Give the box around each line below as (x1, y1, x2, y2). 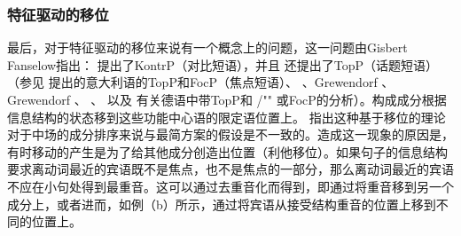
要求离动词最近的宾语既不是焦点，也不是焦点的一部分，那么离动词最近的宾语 (7, 160, 454, 178)
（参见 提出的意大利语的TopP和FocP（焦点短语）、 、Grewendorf (7, 73, 378, 91)
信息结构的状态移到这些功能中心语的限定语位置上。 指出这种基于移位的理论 (7, 107, 446, 126)
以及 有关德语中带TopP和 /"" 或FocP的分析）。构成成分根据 (106, 90, 447, 108)
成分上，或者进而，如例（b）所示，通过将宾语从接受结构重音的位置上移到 (7, 194, 436, 213)
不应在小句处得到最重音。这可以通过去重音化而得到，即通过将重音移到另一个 (7, 177, 454, 195)
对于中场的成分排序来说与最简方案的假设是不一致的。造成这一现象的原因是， (7, 125, 454, 144)
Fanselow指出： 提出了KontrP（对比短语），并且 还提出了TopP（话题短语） (7, 55, 439, 74)
